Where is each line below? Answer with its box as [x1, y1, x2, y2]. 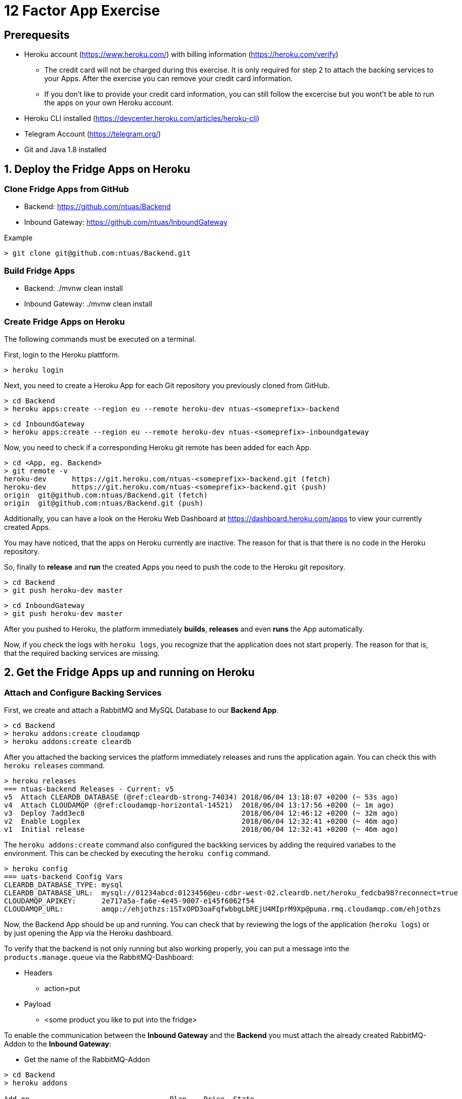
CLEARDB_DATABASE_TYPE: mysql [4, 881, 123, 889]
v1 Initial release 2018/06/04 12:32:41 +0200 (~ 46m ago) [4, 825, 399, 834]
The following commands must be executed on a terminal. [4, 334, 196, 343]
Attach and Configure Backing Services [4, 687, 162, 698]
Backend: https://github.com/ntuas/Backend [24, 202, 171, 211]
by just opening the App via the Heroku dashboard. [4, 929, 173, 938]
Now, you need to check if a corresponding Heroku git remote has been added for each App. [4, 443, 312, 452]
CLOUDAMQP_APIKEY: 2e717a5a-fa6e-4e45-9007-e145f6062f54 [4, 897, 255, 905]
